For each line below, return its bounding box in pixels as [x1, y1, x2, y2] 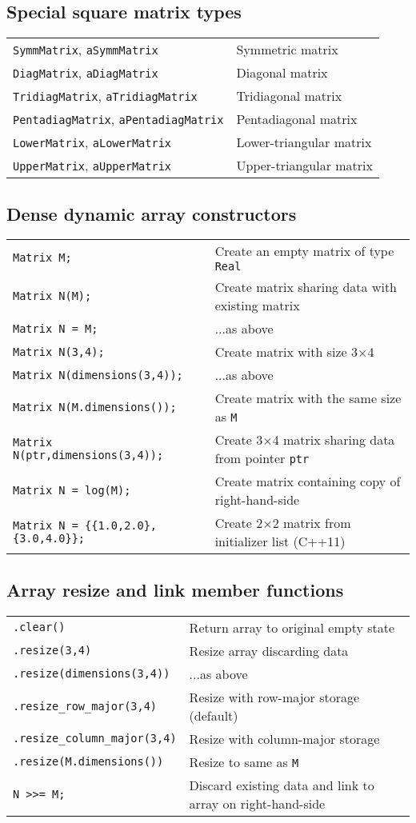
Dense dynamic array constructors [6, 201, 297, 226]
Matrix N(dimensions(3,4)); [13, 368, 183, 382]
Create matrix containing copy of [214, 472, 401, 491]
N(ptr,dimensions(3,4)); [13, 449, 164, 462]
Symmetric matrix [236, 40, 338, 59]
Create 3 [214, 430, 263, 449]
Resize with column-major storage [189, 729, 380, 748]
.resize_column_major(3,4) [13, 732, 177, 745]
